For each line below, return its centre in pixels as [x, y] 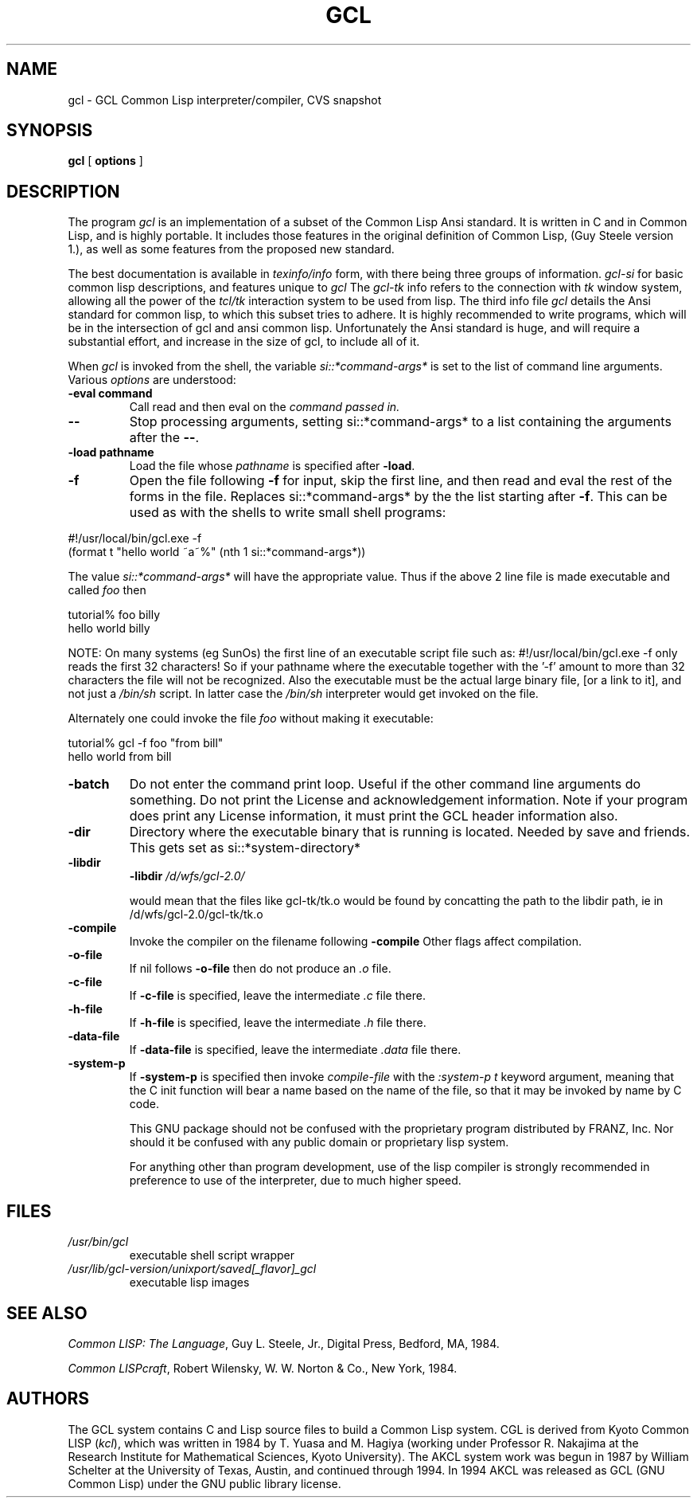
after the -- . [164, 438]
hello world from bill [120, 757]
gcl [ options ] [105, 161]
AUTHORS [48, 1399]
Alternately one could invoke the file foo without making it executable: [251, 719]
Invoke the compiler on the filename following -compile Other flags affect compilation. [355, 942]
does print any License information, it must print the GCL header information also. [374, 816]
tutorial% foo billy [114, 615]
